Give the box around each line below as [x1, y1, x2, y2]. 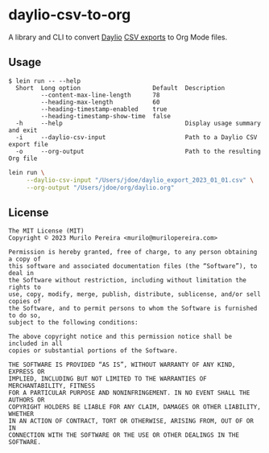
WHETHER [8, 410, 35, 418]
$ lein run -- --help [8, 76, 81, 85]
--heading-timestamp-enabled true [40, 105, 168, 113]
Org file [8, 154, 38, 163]
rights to [8, 283, 42, 291]
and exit [8, 126, 38, 134]
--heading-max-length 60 [40, 98, 160, 106]
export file [8, 140, 48, 148]
